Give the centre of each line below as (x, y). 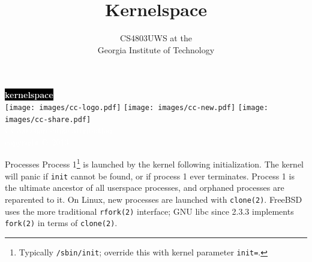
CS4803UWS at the (156, 38)
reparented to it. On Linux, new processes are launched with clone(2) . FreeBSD (154, 199)
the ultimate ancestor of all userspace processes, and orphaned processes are (145, 188)
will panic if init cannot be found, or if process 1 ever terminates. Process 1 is (150, 176)
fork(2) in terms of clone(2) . (61, 223)
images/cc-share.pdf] (48, 119)
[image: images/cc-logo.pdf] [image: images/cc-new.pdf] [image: (136, 107)
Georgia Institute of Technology (156, 49)
